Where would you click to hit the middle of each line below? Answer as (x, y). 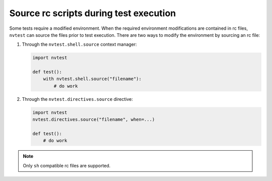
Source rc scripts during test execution (93, 13)
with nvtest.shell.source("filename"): (92, 79)
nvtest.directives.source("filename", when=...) (94, 119)
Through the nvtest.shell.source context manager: (79, 44)
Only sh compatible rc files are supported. (67, 165)
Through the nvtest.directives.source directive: (77, 99)
